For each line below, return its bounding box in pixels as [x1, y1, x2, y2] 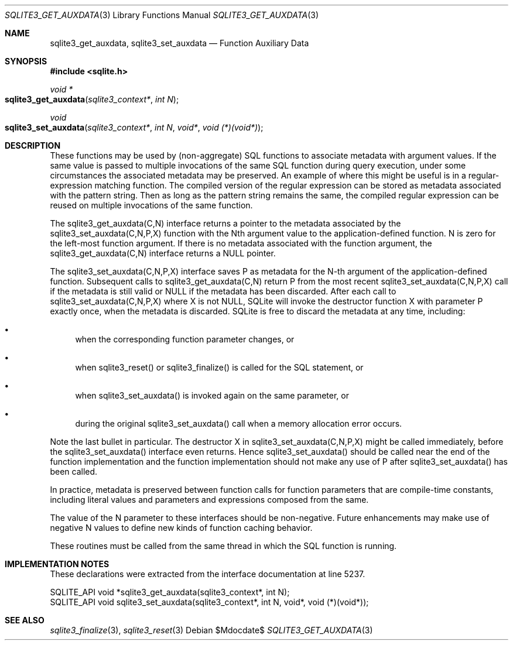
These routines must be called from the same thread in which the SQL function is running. [50, 541, 397, 551]
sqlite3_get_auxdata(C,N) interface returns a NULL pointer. [50, 248, 276, 258]
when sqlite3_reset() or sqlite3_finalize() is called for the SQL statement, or [75, 362, 364, 372]
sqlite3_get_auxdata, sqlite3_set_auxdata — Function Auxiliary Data [50, 38, 309, 48]
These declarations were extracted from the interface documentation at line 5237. [50, 569, 365, 579]
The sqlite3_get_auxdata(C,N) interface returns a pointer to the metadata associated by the [50, 218, 401, 228]
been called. [50, 466, 98, 476]
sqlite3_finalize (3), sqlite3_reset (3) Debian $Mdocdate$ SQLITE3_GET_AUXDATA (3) [50, 625, 373, 635]
